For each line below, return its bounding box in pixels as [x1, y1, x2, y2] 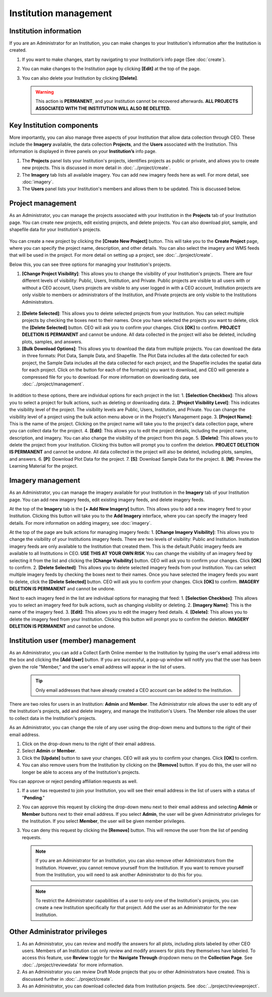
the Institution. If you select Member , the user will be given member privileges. [22, 818, 186, 824]
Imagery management [9, 476, 81, 485]
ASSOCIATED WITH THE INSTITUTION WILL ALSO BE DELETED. [35, 105, 171, 111]
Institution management [9, 8, 112, 19]
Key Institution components [9, 121, 98, 130]
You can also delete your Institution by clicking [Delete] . [22, 75, 139, 81]
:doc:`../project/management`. [22, 381, 84, 387]
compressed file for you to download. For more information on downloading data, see [22, 374, 199, 380]
